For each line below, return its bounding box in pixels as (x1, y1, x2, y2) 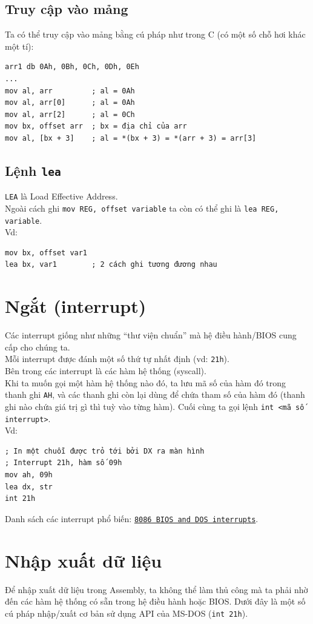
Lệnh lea (5, 161, 61, 179)
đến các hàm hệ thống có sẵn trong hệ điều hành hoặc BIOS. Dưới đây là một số (5, 595, 306, 608)
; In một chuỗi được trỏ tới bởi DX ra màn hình (5, 446, 205, 455)
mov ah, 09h (5, 470, 53, 479)
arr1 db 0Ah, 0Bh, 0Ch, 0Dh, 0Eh (5, 62, 139, 72)
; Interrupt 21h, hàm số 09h (5, 458, 122, 468)
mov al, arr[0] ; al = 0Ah (5, 98, 135, 107)
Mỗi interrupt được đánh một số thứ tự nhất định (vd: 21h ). (5, 352, 229, 365)
